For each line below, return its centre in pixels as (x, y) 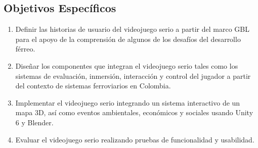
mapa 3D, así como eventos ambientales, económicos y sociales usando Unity (134, 112)
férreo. (25, 49)
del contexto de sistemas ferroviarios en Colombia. (93, 86)
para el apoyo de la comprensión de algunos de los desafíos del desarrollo (128, 39)
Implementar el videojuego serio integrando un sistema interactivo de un (128, 102)
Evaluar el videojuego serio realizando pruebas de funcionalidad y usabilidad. (135, 139)
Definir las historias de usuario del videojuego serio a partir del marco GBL (132, 29)
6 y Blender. (34, 122)
